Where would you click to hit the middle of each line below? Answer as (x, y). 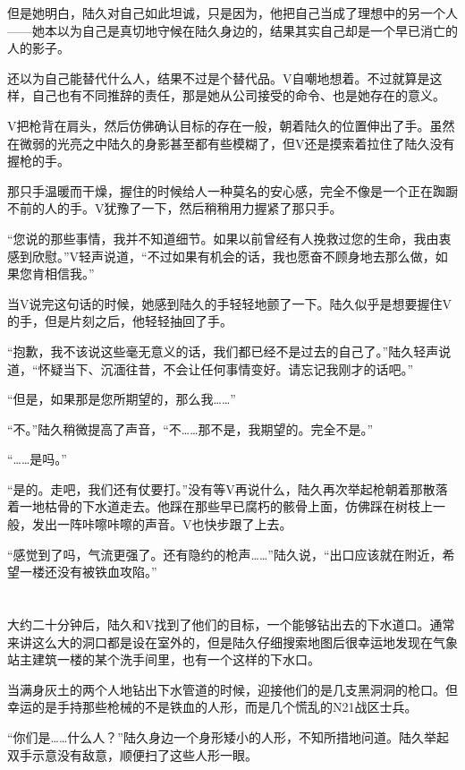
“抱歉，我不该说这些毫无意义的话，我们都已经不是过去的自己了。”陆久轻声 (223, 351)
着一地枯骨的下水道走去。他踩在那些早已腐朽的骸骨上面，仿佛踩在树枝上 (220, 506)
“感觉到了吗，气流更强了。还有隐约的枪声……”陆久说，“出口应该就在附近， (225, 554)
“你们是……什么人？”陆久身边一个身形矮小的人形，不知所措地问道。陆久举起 (228, 737)
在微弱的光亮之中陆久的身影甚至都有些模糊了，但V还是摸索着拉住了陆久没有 (231, 143)
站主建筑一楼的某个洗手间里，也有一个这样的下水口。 (164, 659)
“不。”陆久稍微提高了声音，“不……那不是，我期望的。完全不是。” (190, 428)
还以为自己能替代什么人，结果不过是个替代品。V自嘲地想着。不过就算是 (219, 77)
